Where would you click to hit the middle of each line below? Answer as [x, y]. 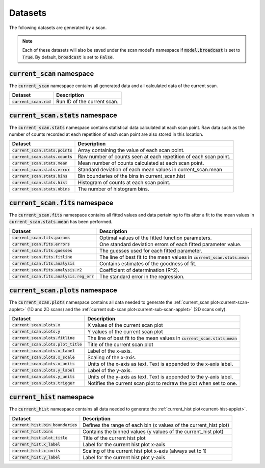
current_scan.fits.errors [41, 244]
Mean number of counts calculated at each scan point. [141, 163]
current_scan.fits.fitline [42, 257]
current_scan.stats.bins [40, 176]
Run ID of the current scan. [87, 102]
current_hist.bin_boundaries [45, 425]
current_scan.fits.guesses [42, 251]
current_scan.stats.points [42, 150]
